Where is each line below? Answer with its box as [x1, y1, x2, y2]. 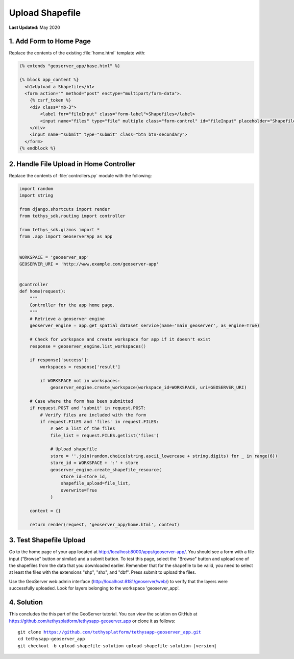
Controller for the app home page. [29, 302, 115, 308]
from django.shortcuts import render [19, 206, 110, 212]
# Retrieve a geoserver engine [29, 316, 105, 322]
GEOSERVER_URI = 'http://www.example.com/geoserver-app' [19, 261, 159, 267]
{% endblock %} [19, 146, 56, 151]
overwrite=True [60, 488, 98, 493]
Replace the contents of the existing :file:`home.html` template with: [9, 50, 146, 56]
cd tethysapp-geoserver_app [18, 636, 85, 642]
